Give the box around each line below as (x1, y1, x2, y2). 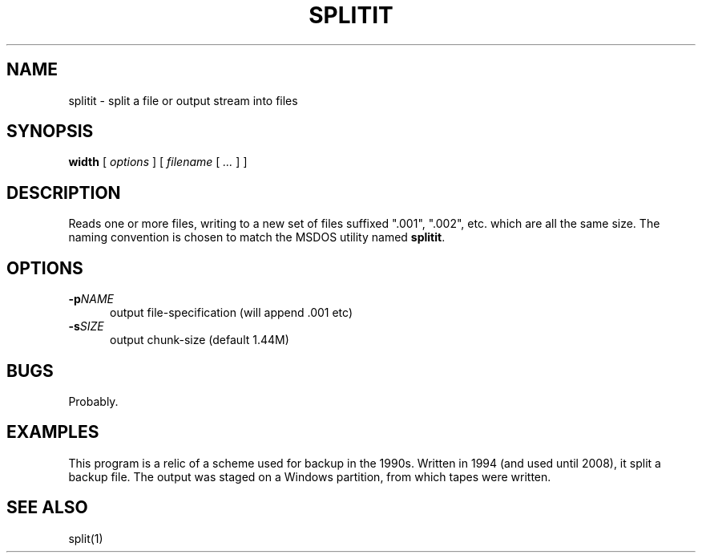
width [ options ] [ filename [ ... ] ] (68, 155, 248, 169)
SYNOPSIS (6, 121, 94, 142)
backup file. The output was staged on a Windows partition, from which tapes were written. (68, 469, 551, 484)
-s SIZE (68, 319, 104, 334)
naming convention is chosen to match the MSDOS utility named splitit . (68, 230, 446, 245)
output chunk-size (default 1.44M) (110, 333, 289, 347)
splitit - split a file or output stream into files (68, 93, 298, 107)
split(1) (68, 531, 103, 545)
